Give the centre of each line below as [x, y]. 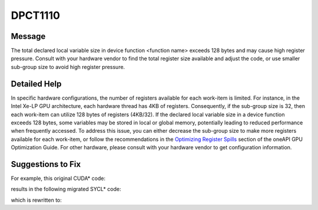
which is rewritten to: [36, 200]
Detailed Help [36, 83]
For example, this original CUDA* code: [58, 178]
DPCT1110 [35, 15]
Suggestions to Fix [46, 164]
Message [28, 36]
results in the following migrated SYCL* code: [66, 189]
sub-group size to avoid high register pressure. [68, 67]
